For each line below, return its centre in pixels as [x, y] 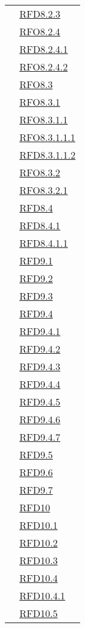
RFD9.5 [36, 454]
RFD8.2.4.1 [44, 49]
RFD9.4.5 [40, 402]
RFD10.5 [39, 613]
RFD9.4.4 [40, 384]
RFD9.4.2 [40, 349]
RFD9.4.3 [40, 366]
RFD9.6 [36, 472]
